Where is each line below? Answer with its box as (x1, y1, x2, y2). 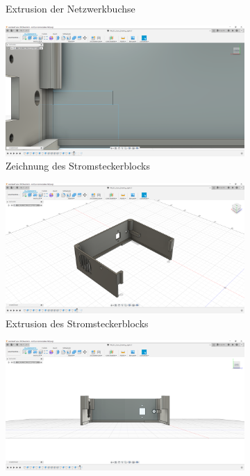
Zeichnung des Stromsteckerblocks (6, 158, 150, 173)
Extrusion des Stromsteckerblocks (6, 315, 149, 330)
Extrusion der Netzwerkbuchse (6, 1, 135, 15)
